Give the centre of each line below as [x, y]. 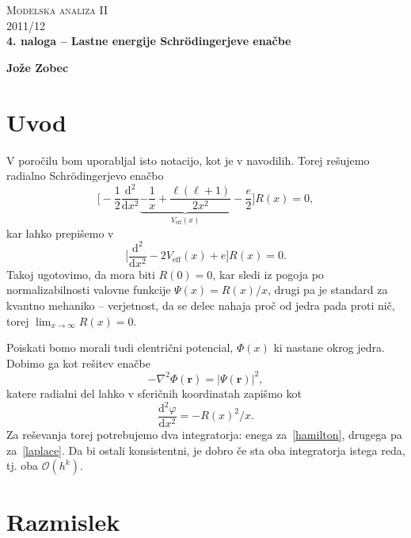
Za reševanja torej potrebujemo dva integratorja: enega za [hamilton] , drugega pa [204, 435]
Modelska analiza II [57, 10]
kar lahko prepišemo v [60, 233]
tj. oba [23, 466]
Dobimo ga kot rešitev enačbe [78, 362]
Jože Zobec [38, 67]
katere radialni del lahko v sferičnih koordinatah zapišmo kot [154, 393]
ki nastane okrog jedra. [329, 347]
